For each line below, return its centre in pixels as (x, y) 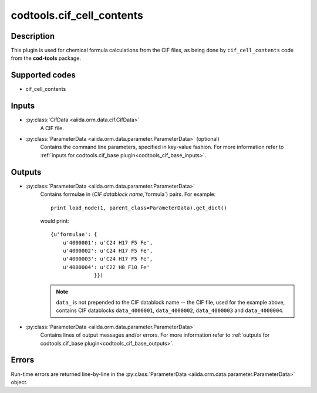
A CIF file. (52, 128)
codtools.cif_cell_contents (77, 15)
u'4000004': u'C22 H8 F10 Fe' (106, 267)
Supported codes (43, 75)
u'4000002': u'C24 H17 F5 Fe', (108, 251)
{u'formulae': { (74, 234)
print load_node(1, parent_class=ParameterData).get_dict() (139, 208)
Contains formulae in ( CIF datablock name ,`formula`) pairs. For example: (128, 194)
